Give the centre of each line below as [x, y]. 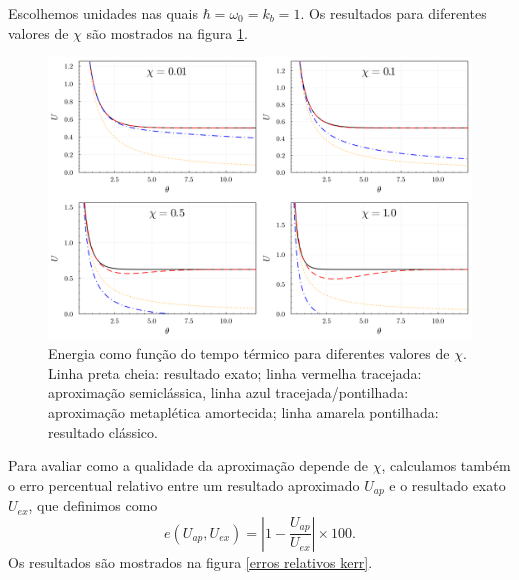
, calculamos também [446, 465]
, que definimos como [93, 505]
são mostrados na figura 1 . [167, 32]
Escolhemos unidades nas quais [103, 13]
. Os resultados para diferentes [393, 13]
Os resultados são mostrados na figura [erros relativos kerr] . [190, 561]
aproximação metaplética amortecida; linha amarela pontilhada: [243, 411]
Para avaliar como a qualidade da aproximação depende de [188, 465]
